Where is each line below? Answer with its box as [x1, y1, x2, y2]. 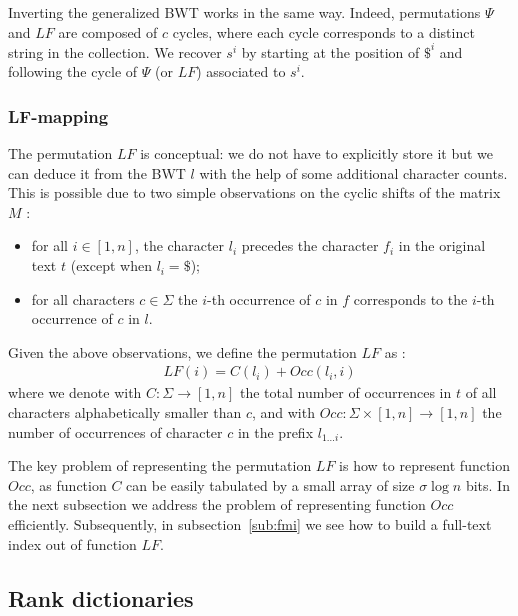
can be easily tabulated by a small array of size [126, 474, 415, 495]
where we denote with [8, 382, 142, 403]
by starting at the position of [241, 41, 420, 62]
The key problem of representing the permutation [8, 455, 312, 476]
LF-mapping [8, 103, 109, 128]
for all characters [31, 288, 135, 309]
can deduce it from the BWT [8, 162, 186, 183]
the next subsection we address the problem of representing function [8, 494, 426, 515]
